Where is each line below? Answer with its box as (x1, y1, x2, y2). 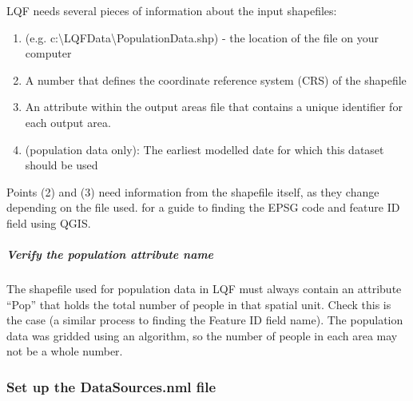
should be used (25, 157, 98, 173)
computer (25, 45, 72, 62)
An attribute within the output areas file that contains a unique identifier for (25, 98, 403, 115)
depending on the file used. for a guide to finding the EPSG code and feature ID (6, 199, 400, 216)
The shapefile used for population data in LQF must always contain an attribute (6, 280, 402, 297)
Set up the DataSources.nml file (6, 376, 216, 396)
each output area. (25, 113, 111, 130)
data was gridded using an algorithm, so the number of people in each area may (6, 327, 398, 343)
